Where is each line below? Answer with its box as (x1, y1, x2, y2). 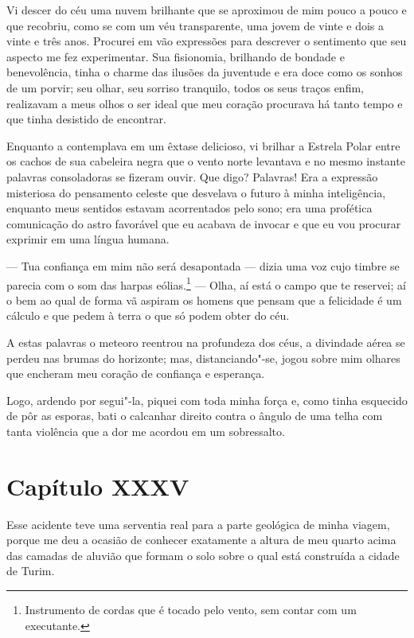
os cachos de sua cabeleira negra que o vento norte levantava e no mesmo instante (6, 153, 405, 169)
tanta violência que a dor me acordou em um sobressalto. (6, 422, 285, 439)
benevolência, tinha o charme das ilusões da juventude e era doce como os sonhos (6, 64, 403, 80)
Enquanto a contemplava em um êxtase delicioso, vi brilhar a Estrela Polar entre (6, 137, 400, 154)
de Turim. (6, 562, 55, 579)
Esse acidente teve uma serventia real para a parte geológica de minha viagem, (6, 515, 390, 532)
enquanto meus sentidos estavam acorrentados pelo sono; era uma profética (6, 200, 373, 216)
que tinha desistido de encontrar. (6, 111, 166, 127)
